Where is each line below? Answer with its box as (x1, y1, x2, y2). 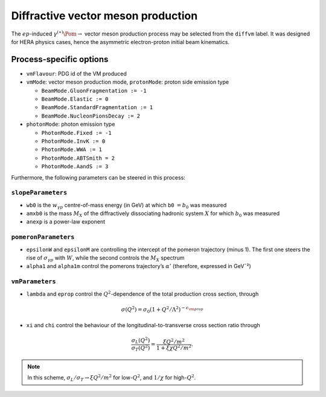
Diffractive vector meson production (11, 9, 198, 22)
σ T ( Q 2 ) (131, 343, 150, 352)
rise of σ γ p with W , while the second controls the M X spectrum (26, 254, 185, 263)
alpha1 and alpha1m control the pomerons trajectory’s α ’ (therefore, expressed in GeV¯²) (26, 263, 252, 270)
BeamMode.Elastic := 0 (41, 96, 109, 102)
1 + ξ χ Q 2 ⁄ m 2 (156, 343, 192, 351)
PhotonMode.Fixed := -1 (41, 130, 112, 136)
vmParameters (11, 278, 57, 286)
